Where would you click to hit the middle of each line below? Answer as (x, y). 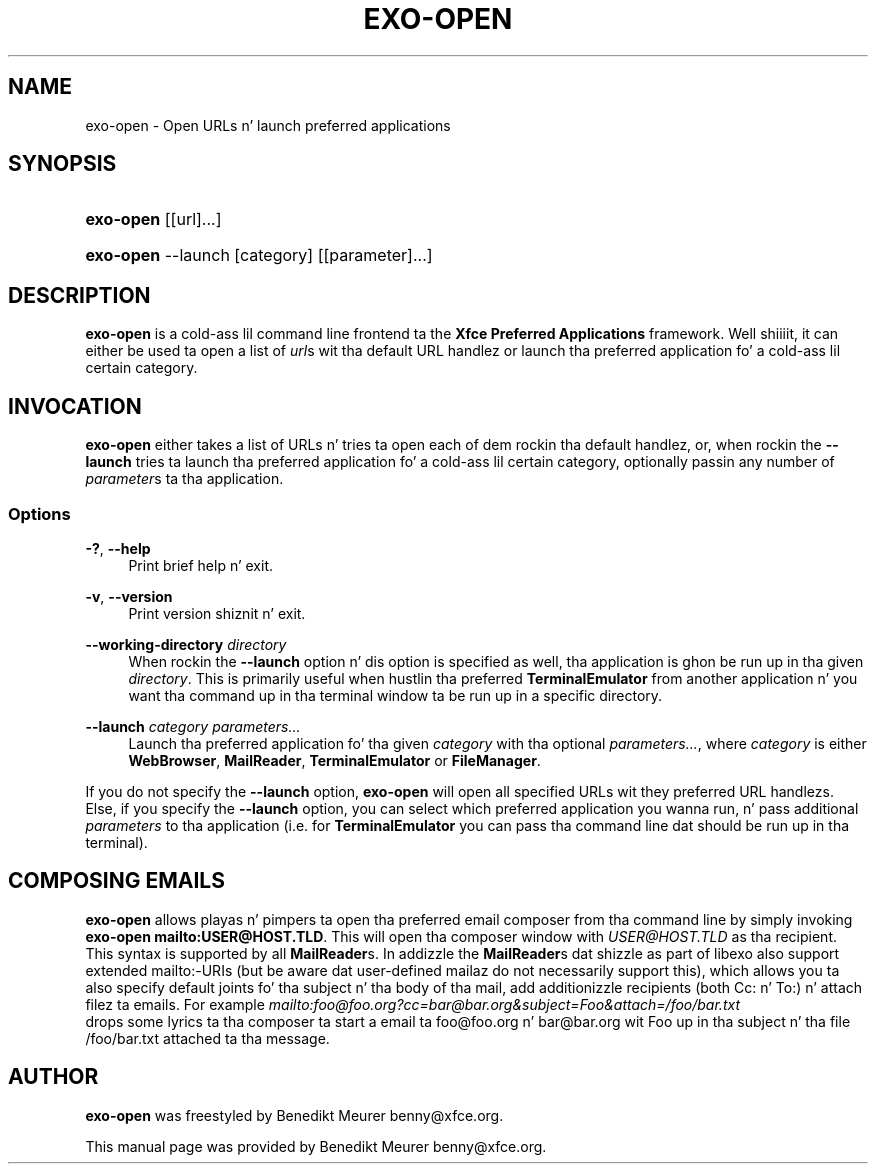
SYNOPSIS (62, 164)
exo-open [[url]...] (153, 219)
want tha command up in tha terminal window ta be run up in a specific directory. (395, 695)
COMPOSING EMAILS (116, 881)
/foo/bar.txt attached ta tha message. (207, 1038)
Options (39, 513)
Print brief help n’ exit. (200, 565)
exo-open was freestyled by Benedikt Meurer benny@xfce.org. (294, 1115)
